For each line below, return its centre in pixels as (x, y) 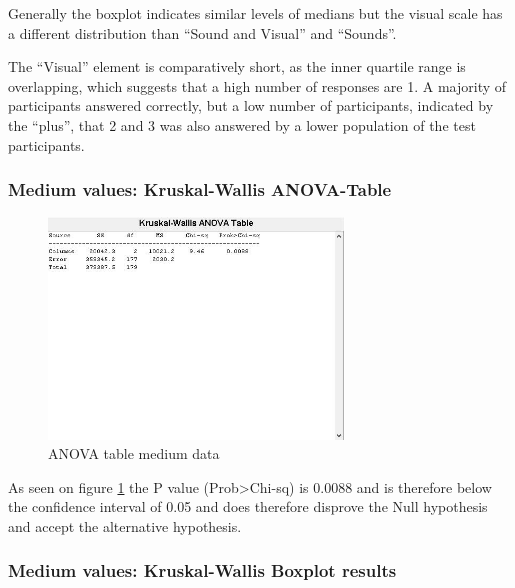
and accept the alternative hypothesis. (125, 525)
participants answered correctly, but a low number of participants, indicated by (251, 105)
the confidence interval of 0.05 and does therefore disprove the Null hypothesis (248, 506)
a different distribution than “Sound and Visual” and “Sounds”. (202, 32)
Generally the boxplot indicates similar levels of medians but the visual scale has (255, 13)
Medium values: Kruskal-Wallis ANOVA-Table (200, 189)
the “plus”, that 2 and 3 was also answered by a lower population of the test (242, 124)
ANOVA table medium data (134, 453)
